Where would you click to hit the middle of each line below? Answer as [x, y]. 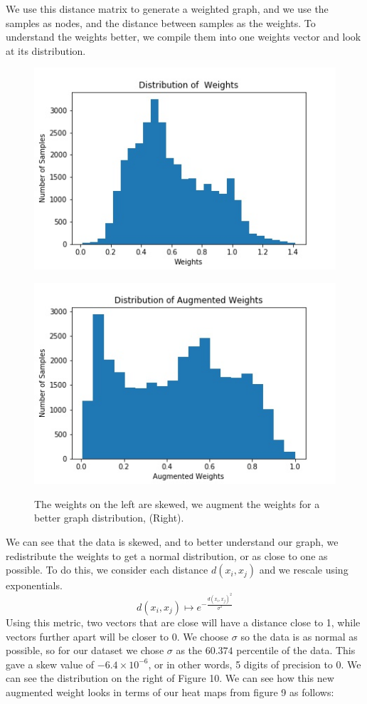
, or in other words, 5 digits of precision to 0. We [255, 664]
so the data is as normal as [299, 636]
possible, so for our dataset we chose [85, 650]
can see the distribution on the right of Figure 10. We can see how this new [170, 678]
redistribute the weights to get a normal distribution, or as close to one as [167, 555]
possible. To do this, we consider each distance [107, 570]
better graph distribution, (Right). [109, 518]
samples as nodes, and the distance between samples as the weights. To [161, 22]
